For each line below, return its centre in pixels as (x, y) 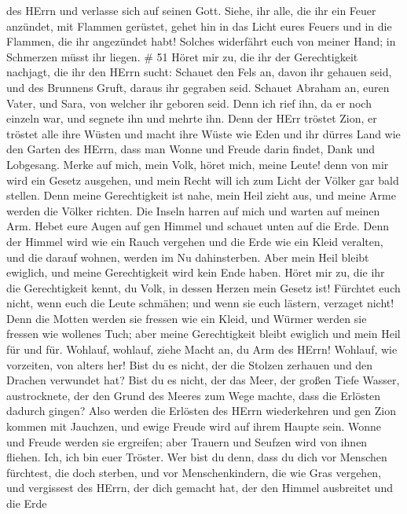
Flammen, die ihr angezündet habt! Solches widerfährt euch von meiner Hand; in (201, 41)
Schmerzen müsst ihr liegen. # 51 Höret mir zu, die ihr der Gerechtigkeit (182, 56)
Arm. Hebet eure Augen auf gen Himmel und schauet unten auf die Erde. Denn (198, 226)
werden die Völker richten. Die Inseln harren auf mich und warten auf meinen (193, 210)
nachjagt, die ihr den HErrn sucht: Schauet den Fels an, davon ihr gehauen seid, (199, 72)
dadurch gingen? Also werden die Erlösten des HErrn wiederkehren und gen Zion (201, 411)
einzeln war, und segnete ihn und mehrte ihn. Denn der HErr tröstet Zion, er (192, 118)
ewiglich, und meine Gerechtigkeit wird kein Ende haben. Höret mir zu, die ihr (196, 272)
